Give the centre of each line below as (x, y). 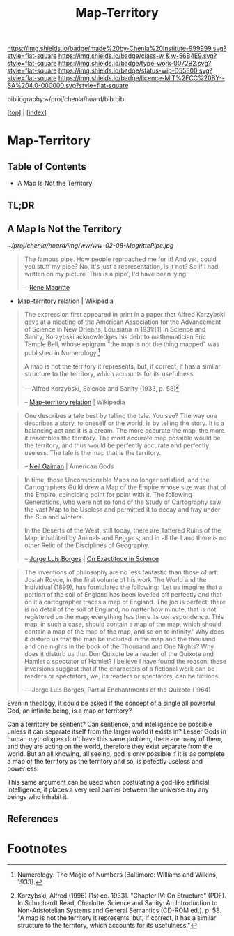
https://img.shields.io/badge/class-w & (114, 56)
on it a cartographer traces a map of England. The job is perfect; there (125, 602)
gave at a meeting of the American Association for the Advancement (123, 322)
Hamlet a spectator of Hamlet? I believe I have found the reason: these (125, 661)
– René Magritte (47, 288)
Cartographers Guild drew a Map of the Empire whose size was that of (125, 487)
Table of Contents (47, 166)
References (33, 819)
